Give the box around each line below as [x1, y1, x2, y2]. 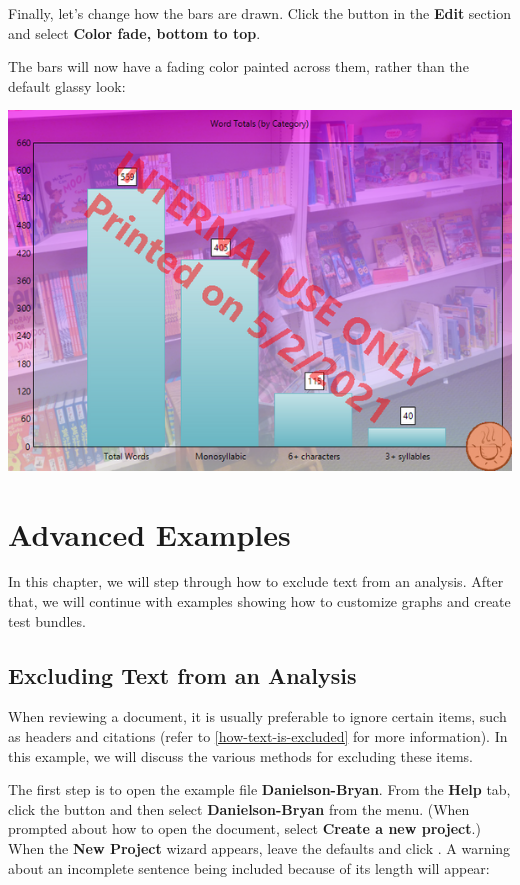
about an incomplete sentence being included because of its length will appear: [8, 857, 490, 878]
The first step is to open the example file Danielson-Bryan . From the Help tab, [8, 779, 511, 800]
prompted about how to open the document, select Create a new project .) [8, 818, 481, 839]
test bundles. [8, 610, 86, 631]
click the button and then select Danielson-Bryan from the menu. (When [8, 798, 470, 819]
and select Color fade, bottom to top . [8, 22, 261, 43]
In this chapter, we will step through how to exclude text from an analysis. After [8, 571, 504, 592]
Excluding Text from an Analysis [8, 659, 357, 690]
